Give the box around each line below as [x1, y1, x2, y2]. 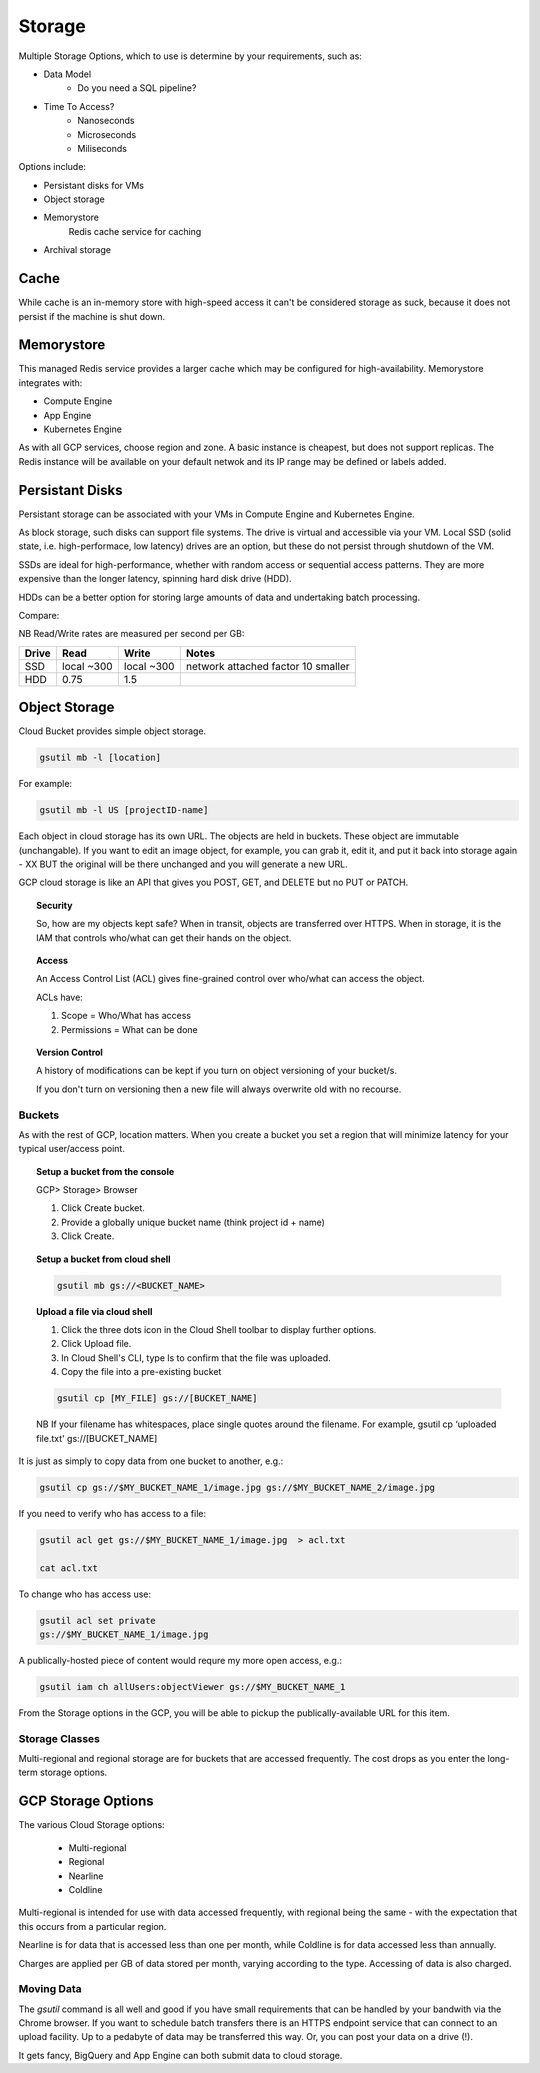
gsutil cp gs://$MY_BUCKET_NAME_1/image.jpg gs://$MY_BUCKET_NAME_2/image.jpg [39, 1481, 435, 1493]
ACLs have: [36, 991, 84, 1003]
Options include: [18, 161, 87, 173]
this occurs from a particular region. [18, 1920, 167, 1932]
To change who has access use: [18, 1588, 152, 1600]
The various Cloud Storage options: [18, 1819, 165, 1831]
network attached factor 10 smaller [185, 659, 350, 673]
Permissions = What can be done [61, 1023, 199, 1035]
